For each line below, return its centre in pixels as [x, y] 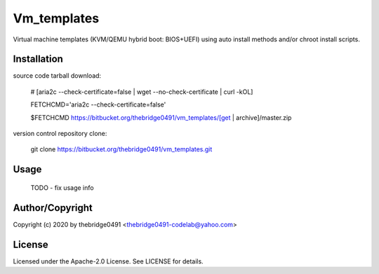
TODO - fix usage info [62, 187]
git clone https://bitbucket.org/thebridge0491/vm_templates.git [121, 149]
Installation [38, 59]
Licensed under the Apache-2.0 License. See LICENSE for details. [108, 261]
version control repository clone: [60, 134]
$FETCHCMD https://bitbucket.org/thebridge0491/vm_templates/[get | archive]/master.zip [161, 117]
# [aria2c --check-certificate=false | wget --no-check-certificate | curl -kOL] [142, 92]
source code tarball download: [57, 76]
